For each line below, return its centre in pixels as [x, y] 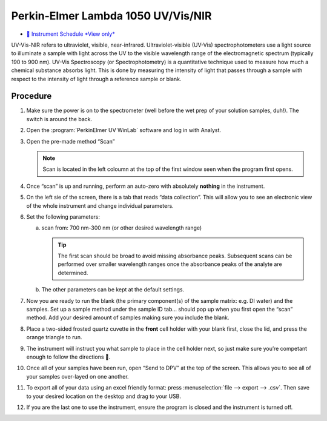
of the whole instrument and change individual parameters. [100, 205]
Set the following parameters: [63, 217]
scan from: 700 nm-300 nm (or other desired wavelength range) [122, 228]
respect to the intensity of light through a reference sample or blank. [96, 79]
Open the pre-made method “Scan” [71, 141]
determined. [73, 273]
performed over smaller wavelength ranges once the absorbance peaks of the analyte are [170, 264]
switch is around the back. [59, 119]
